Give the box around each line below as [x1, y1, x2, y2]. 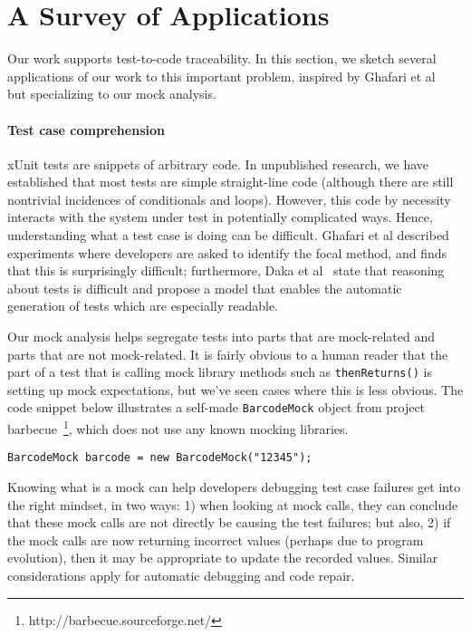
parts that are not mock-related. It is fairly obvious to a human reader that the [7, 344, 448, 363]
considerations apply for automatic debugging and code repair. [7, 566, 355, 585]
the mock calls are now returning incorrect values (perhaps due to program [7, 530, 424, 549]
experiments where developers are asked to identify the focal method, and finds [7, 243, 447, 262]
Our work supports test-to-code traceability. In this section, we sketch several [7, 49, 437, 68]
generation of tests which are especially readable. [7, 296, 278, 315]
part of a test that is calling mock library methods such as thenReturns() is [7, 362, 432, 381]
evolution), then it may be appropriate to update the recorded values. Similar [7, 548, 438, 567]
